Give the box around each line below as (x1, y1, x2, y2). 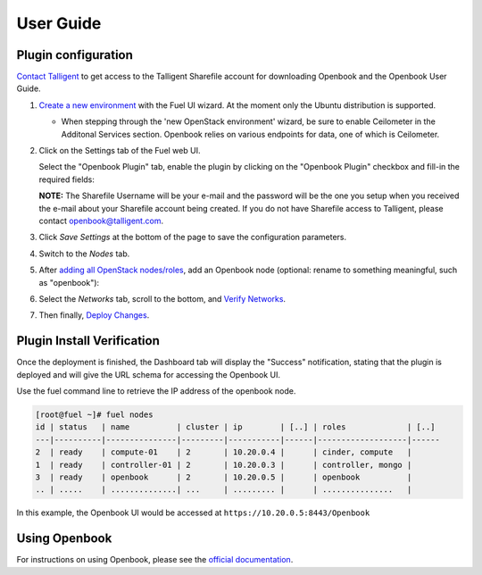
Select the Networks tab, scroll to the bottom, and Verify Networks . (38, 293, 286, 304)
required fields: (38, 174, 96, 185)
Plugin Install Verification (16, 333, 160, 348)
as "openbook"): (38, 277, 100, 287)
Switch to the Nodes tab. (38, 248, 130, 259)
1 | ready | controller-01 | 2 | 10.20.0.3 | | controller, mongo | (35, 460, 412, 470)
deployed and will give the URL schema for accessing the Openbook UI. (16, 369, 281, 379)
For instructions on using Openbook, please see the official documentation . (16, 554, 294, 565)
